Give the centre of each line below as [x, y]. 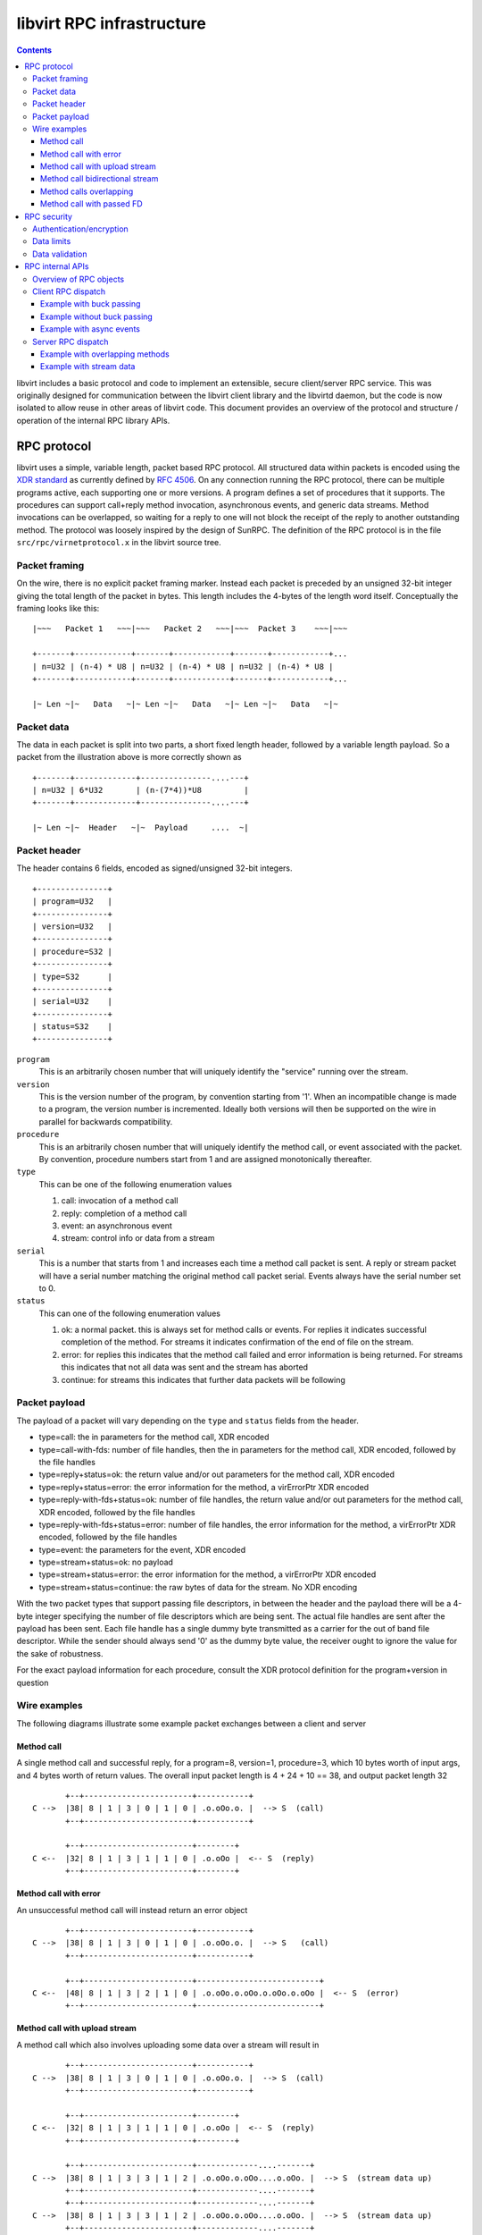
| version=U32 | [73, 926]
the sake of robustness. [60, 1653]
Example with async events [90, 329]
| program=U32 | [73, 902]
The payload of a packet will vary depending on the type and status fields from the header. [187, 1421]
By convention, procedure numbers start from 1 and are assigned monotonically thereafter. [205, 1159]
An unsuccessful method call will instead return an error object [132, 1910]
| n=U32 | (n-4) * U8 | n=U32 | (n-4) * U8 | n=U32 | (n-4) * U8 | [183, 666]
